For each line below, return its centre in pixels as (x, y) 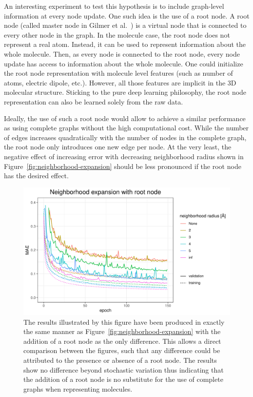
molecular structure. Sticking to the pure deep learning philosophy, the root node (125, 92)
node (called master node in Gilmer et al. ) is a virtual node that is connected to (125, 25)
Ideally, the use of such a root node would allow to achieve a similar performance (125, 118)
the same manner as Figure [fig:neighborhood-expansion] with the (122, 331)
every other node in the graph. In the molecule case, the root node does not (117, 34)
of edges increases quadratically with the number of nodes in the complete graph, (125, 137)
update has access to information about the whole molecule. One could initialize (124, 63)
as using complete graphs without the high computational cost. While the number (126, 128)
